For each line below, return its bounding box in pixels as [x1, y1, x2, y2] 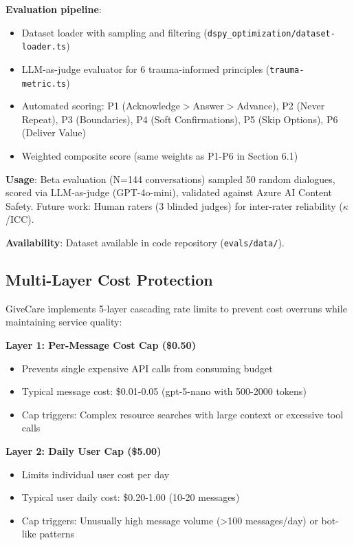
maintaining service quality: [5, 314, 122, 329]
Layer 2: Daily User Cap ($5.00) [5, 443, 162, 458]
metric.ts [21, 78, 67, 89]
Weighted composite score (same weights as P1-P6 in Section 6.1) [21, 149, 298, 162]
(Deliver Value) [21, 125, 86, 140]
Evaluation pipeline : [5, 2, 102, 16]
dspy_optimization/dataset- [207, 28, 335, 39]
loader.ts [21, 42, 67, 52]
